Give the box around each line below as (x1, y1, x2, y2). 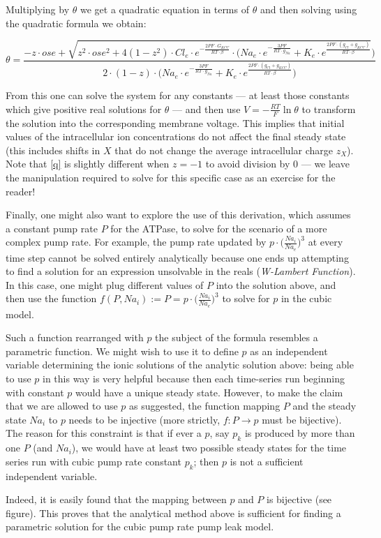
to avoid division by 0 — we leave (205, 156, 350, 171)
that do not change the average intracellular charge (114, 142, 334, 157)
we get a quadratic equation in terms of (80, 2, 249, 16)
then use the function (6, 291, 97, 306)
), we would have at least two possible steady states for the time (71, 440, 347, 455)
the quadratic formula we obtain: (6, 15, 147, 30)
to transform (301, 101, 356, 116)
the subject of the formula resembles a (155, 330, 318, 345)
